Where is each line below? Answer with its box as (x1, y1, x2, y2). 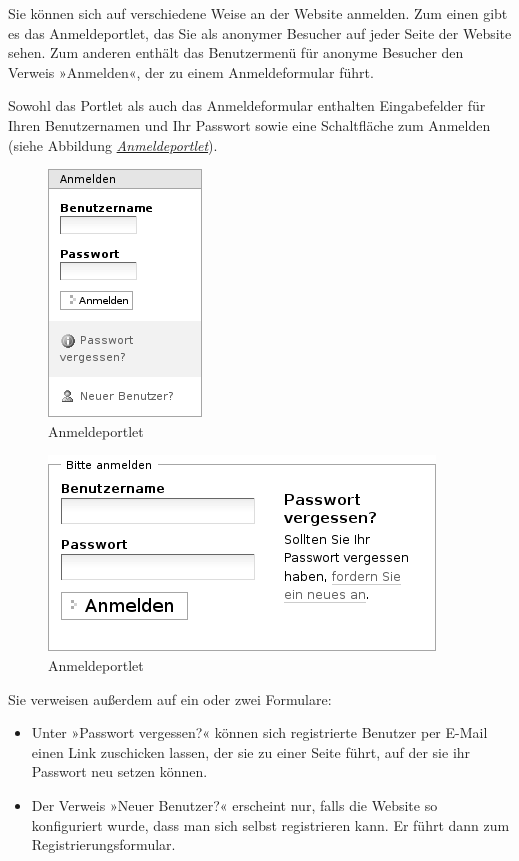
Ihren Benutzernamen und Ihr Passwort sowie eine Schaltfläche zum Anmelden (8, 114, 491, 135)
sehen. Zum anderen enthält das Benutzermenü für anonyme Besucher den (8, 42, 464, 63)
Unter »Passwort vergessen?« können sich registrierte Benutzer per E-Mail (31, 722, 488, 743)
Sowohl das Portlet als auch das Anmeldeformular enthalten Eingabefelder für (8, 95, 486, 116)
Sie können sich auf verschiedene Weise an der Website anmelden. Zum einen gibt (8, 3, 508, 23)
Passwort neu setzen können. (31, 761, 208, 782)
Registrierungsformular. (31, 834, 176, 855)
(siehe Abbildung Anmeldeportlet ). (8, 134, 218, 155)
